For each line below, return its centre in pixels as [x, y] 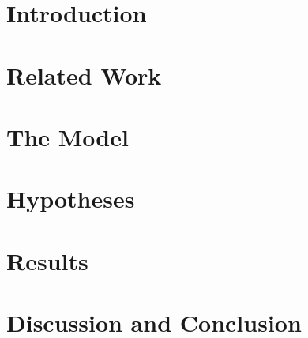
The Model [68, 136]
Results [47, 260]
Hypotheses [71, 199]
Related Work [84, 75]
